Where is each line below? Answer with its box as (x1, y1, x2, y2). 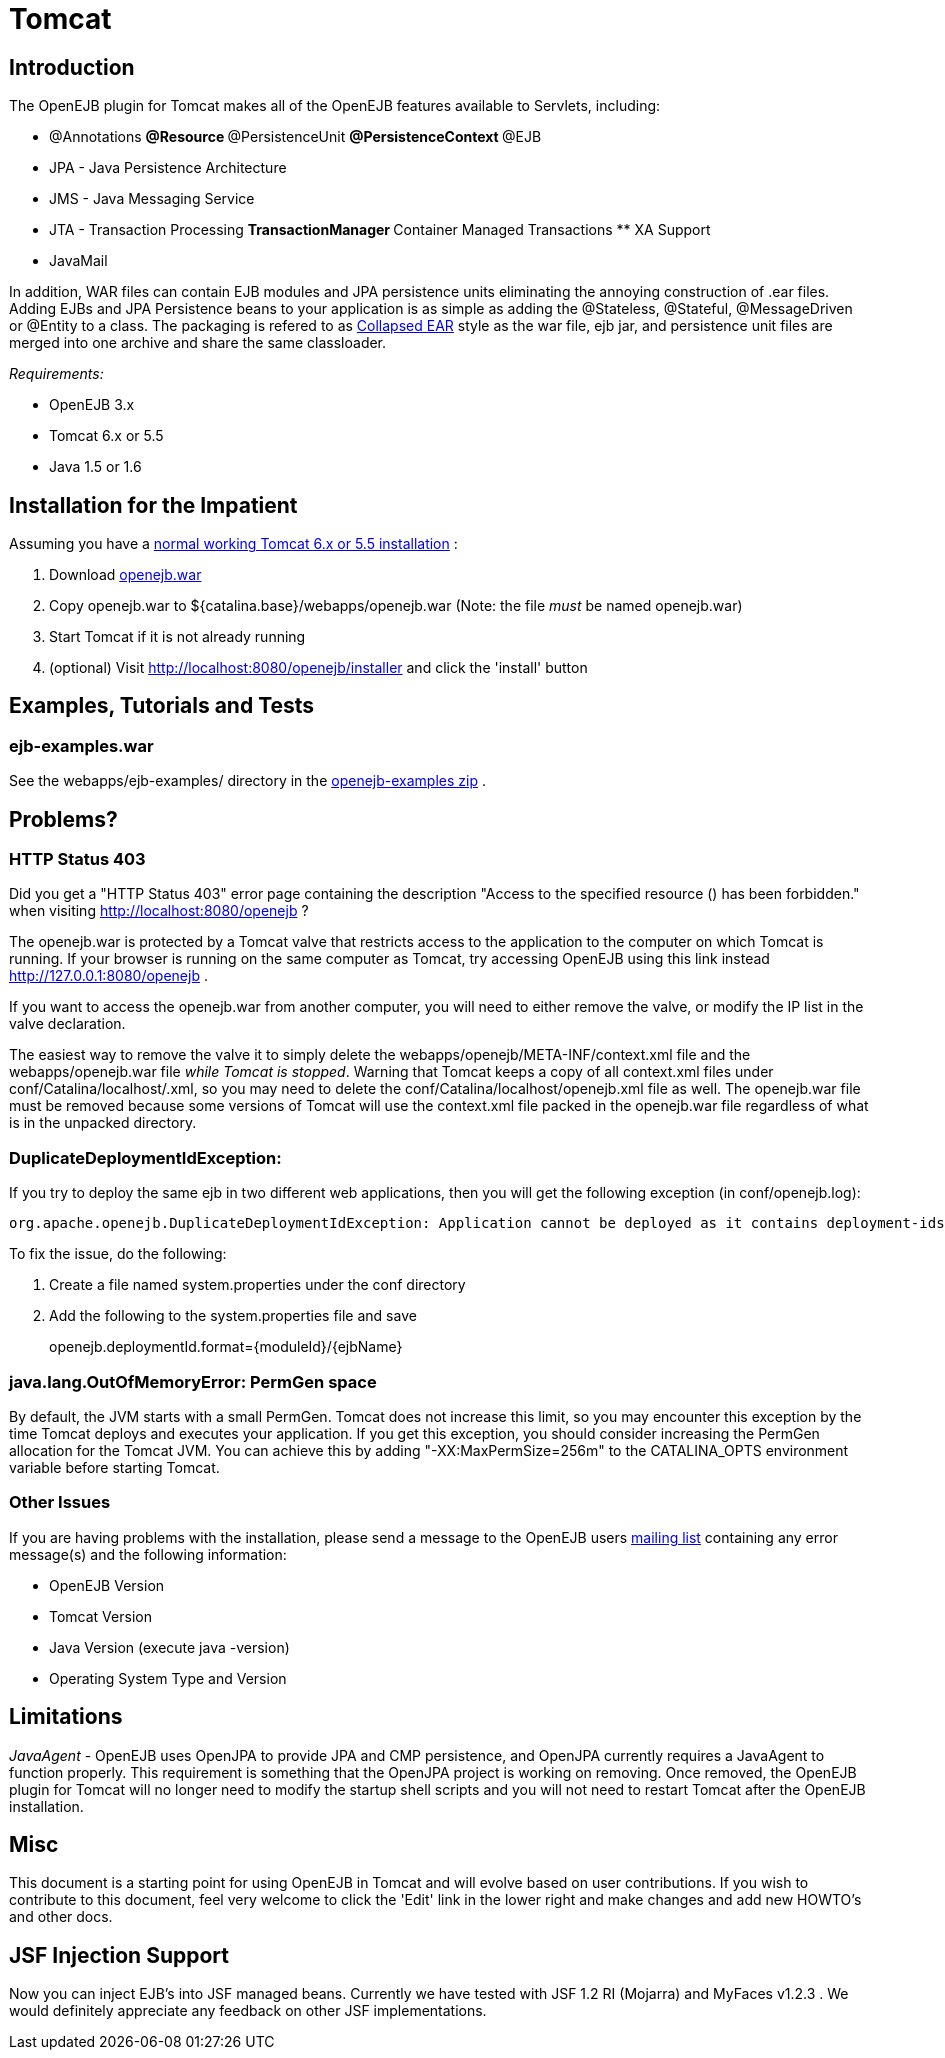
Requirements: (9, 365, 104, 383)
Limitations (9, 1704, 123, 1730)
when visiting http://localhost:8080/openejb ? (9, 902, 309, 920)
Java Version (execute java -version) (49, 1638, 290, 1656)
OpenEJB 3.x (49, 396, 135, 414)
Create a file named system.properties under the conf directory (49, 1276, 466, 1294)
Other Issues (9, 1492, 111, 1513)
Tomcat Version (49, 1607, 152, 1625)
